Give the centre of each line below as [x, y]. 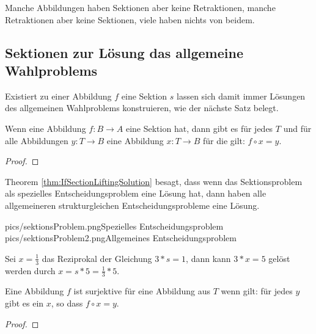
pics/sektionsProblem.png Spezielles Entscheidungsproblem [114, 226]
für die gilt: [224, 140]
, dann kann [208, 258]
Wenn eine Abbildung [46, 128]
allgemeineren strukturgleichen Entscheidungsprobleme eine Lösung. [132, 205]
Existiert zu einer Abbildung [58, 96]
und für [297, 128]
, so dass [67, 303]
